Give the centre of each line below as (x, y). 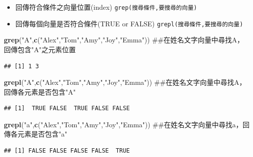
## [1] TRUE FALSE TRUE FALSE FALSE (67, 108)
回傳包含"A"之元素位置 (40, 49)
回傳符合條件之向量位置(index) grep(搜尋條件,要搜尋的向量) (106, 7)
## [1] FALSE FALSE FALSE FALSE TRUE (67, 151)
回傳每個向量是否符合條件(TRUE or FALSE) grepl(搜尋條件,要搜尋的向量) (129, 23)
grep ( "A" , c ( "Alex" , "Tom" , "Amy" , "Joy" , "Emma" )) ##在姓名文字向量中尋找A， (124, 40)
